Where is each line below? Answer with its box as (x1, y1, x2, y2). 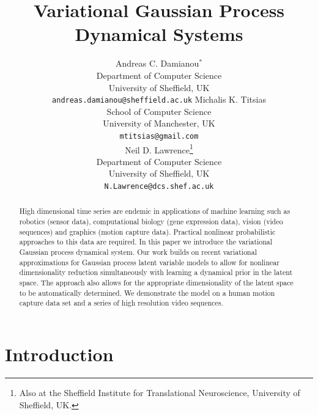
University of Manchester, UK (103, 117, 215, 130)
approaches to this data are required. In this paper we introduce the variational (19, 237, 273, 247)
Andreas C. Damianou (115, 57, 199, 70)
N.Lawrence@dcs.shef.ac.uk (104, 182, 214, 191)
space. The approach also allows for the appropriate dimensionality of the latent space (19, 277, 294, 288)
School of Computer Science (106, 105, 212, 117)
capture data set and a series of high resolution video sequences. (19, 298, 223, 308)
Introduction (5, 342, 114, 367)
